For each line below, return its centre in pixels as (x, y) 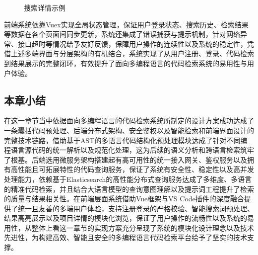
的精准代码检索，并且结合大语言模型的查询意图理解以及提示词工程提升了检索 (129, 189)
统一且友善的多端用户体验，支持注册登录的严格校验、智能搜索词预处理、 (136, 208)
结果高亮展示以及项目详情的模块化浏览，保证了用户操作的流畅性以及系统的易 (129, 218)
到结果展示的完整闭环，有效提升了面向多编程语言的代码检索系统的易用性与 (126, 63)
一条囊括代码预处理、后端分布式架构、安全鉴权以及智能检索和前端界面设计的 (129, 130)
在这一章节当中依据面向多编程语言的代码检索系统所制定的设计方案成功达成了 (129, 121)
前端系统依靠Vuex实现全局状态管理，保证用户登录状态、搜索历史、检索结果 (126, 24)
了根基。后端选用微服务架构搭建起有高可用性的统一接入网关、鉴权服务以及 (126, 159)
